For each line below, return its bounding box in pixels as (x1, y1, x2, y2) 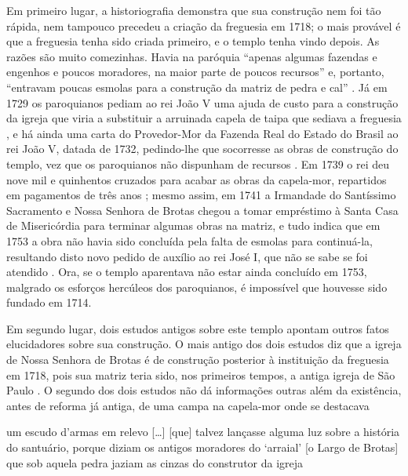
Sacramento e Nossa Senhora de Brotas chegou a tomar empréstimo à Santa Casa (6, 202, 399, 218)
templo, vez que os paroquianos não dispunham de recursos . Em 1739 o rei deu (6, 155, 389, 172)
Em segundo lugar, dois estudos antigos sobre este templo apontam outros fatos (6, 320, 389, 336)
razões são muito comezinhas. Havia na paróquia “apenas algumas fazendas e (6, 48, 377, 64)
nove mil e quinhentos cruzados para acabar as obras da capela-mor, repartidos (6, 171, 387, 187)
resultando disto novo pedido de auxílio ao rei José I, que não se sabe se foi (6, 248, 368, 264)
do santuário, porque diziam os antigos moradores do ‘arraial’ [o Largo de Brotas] (6, 439, 399, 456)
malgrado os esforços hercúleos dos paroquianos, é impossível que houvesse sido (6, 278, 388, 295)
